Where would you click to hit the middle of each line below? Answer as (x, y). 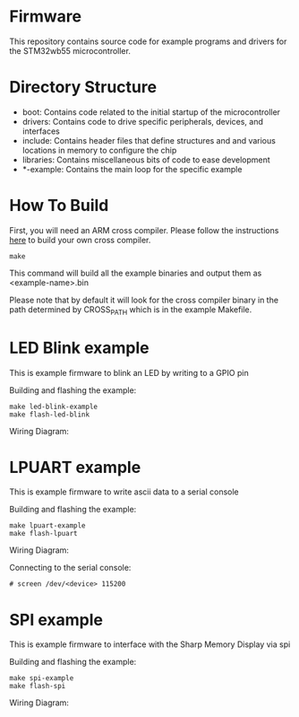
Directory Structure (83, 87)
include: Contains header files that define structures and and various (149, 140)
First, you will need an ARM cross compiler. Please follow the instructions (144, 230)
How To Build (59, 206)
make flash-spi (38, 686)
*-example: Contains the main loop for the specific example (132, 169)
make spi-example (42, 678)
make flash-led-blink (50, 415)
